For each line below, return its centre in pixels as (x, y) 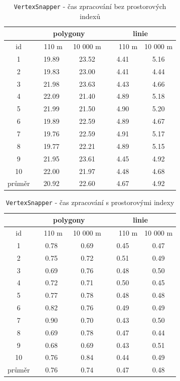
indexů (90, 16)
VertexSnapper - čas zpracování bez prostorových (90, 6)
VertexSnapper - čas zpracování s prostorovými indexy (90, 202)
